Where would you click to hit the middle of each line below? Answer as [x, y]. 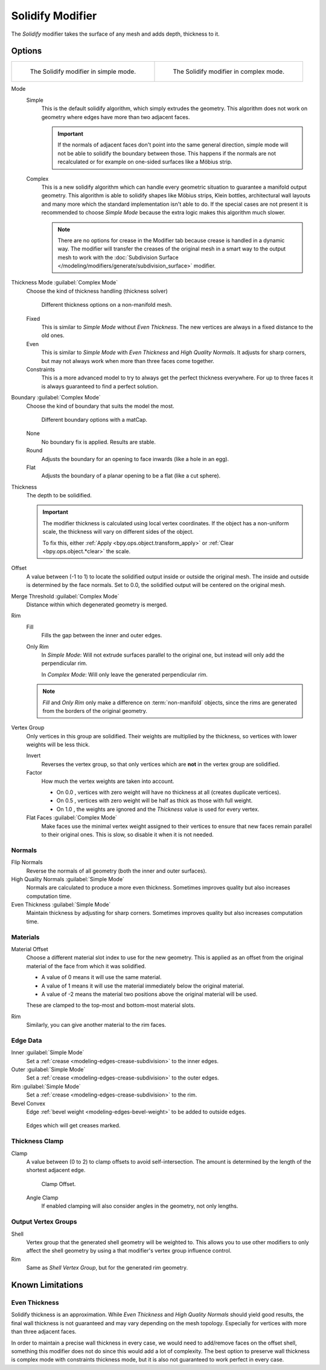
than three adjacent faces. [44, 1332]
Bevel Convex [28, 1103]
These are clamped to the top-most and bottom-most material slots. [111, 1005]
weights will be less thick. [58, 745]
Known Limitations [47, 1285]
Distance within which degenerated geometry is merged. [97, 605]
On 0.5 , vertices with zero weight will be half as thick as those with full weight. [155, 801]
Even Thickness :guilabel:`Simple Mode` [61, 905]
